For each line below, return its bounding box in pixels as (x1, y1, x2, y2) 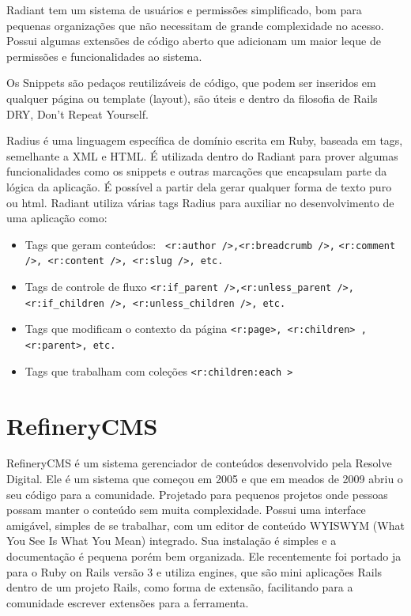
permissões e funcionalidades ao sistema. (6, 47, 202, 64)
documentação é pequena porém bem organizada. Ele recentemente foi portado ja (6, 548, 402, 564)
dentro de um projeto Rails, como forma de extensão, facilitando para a (6, 579, 353, 595)
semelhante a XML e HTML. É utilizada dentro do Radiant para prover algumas (6, 147, 398, 164)
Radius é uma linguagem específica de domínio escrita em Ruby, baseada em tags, (6, 132, 403, 149)
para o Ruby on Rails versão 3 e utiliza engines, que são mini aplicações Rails (6, 563, 383, 580)
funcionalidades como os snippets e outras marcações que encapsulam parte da (6, 163, 387, 180)
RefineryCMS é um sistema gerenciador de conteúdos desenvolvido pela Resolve (6, 455, 392, 471)
